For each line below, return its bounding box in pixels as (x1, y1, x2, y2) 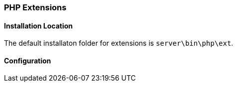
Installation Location (4, 21, 73, 30)
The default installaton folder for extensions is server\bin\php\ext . (4, 39, 234, 48)
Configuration (4, 56, 51, 65)
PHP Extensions (4, 2, 67, 12)
